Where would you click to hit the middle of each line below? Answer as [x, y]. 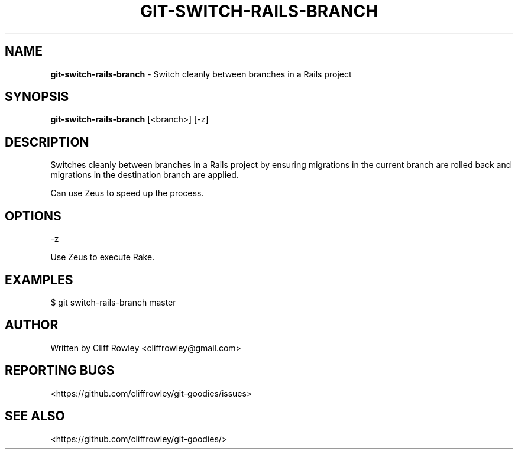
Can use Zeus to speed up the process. [127, 193]
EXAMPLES [39, 280]
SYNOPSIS [37, 97]
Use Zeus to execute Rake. [103, 257]
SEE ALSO [35, 416]
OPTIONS [33, 216]
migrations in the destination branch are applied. [145, 175]
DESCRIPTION [47, 142]
